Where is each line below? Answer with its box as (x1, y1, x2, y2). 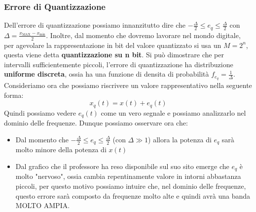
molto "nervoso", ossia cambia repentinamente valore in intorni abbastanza (15, 171, 241, 181)
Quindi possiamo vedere (4, 107, 76, 118)
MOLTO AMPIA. (15, 200, 70, 211)
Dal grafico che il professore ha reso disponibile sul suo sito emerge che (15, 161, 229, 171)
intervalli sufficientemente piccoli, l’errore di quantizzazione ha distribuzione (4, 59, 233, 69)
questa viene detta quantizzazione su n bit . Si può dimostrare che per (4, 49, 224, 60)
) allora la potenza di (148, 134, 212, 144)
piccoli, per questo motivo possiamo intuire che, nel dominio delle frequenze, (15, 180, 246, 191)
